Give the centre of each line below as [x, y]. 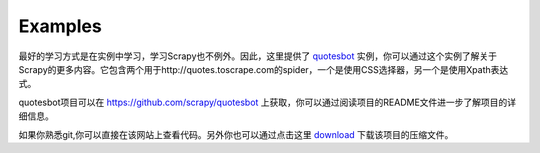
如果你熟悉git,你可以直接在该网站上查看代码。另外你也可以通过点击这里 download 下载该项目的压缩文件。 [236, 134]
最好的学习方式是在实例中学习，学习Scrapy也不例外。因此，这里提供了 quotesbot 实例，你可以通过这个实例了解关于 [257, 56]
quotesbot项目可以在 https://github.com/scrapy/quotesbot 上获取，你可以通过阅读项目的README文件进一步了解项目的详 [267, 102]
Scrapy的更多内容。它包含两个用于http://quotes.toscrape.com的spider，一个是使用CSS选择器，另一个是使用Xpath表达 [263, 69]
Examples [60, 26]
